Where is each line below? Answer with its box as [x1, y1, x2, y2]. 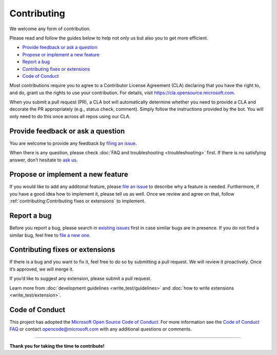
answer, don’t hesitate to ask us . [9, 157, 78, 163]
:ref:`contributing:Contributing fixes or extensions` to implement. [9, 198, 146, 204]
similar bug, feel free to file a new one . [9, 232, 91, 238]
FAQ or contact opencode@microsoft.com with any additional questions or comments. [9, 326, 192, 332]
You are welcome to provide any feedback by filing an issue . [9, 140, 137, 146]
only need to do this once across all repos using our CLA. [9, 113, 131, 119]
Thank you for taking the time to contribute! [9, 343, 105, 349]
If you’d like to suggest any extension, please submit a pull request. [9, 276, 151, 282]
